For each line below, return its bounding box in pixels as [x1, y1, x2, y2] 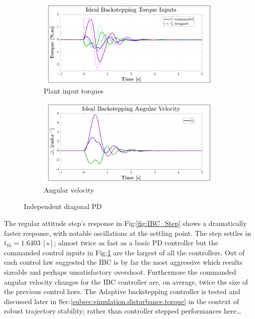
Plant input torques [44, 86, 104, 96]
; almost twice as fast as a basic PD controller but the [54, 237, 219, 248]
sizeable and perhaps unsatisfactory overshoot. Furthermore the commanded [4, 267, 237, 277]
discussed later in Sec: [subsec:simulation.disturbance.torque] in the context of [4, 296, 239, 306]
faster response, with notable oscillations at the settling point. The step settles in [4, 227, 251, 238]
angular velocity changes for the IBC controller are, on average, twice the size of [4, 276, 248, 287]
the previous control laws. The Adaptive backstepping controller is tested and [4, 286, 240, 297]
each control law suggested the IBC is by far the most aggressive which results [4, 257, 243, 267]
